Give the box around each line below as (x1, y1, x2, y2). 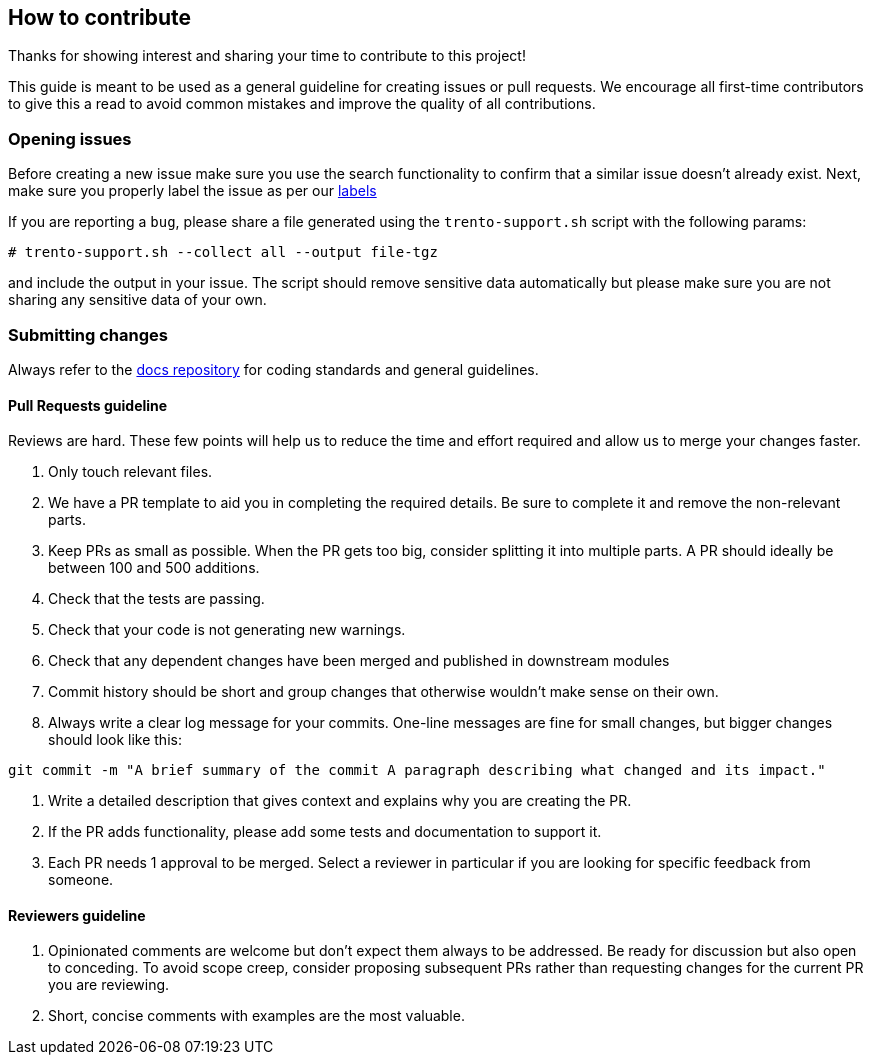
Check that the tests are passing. (48, 590, 265, 608)
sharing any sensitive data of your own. (8, 291, 267, 309)
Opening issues (8, 128, 132, 149)
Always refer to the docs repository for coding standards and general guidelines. (8, 360, 539, 378)
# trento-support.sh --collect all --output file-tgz (8, 244, 438, 261)
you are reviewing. (48, 976, 170, 994)
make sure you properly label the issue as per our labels (8, 182, 377, 200)
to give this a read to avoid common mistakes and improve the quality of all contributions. (8, 95, 596, 113)
